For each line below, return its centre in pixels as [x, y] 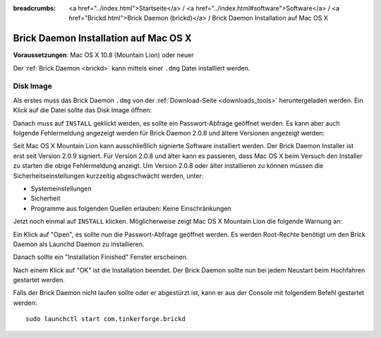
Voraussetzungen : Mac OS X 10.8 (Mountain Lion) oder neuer [103, 55]
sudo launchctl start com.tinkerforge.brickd [106, 319]
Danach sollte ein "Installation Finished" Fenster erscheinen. [101, 257]
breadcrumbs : [35, 8]
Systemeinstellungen [61, 188]
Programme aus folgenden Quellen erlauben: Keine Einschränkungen [131, 208]
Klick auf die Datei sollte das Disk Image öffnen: [83, 110]
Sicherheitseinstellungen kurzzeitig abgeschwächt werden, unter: [108, 176]
